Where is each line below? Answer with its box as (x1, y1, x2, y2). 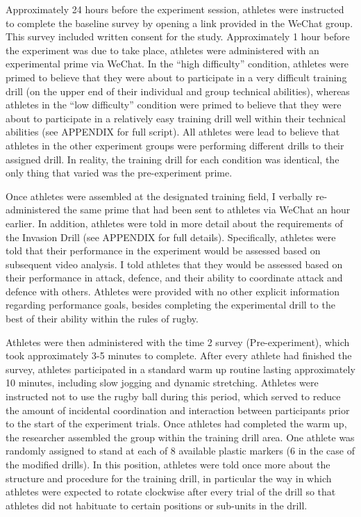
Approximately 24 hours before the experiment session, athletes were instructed (6, 2, 344, 16)
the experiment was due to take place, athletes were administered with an (6, 42, 319, 57)
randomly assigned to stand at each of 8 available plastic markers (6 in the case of (6, 443, 355, 458)
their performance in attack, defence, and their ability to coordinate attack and (6, 270, 343, 285)
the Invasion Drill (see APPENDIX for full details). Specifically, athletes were (6, 229, 336, 244)
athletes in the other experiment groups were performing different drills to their (6, 138, 344, 152)
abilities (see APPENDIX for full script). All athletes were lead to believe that (6, 124, 340, 139)
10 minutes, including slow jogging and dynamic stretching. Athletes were (6, 375, 319, 390)
